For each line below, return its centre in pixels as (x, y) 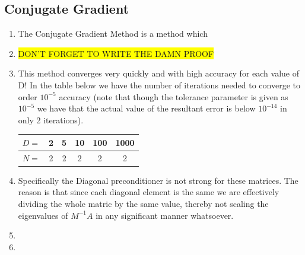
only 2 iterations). (51, 119)
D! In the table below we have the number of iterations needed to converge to (159, 85)
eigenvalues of (43, 215)
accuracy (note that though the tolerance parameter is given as (174, 96)
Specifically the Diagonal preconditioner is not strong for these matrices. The (158, 180)
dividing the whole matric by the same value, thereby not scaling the (143, 203)
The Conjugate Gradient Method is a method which (113, 34)
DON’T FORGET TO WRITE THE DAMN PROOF (116, 53)
